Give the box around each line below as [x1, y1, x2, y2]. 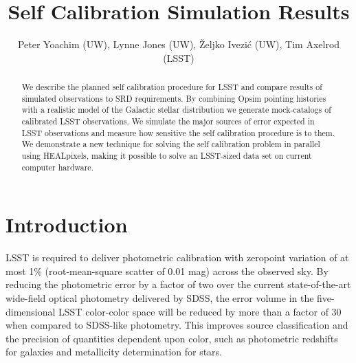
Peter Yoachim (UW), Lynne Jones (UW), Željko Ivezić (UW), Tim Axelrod [17, 37, 340, 52]
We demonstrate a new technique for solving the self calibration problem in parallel [21, 138, 320, 150]
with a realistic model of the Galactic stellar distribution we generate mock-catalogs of [21, 104, 331, 115]
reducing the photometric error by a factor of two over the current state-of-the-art [5, 277, 351, 291]
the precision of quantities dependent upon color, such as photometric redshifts [5, 331, 338, 345]
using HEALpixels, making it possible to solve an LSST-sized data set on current [21, 150, 312, 162]
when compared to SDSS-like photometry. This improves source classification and [5, 318, 348, 332]
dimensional [5, 304, 56, 318]
